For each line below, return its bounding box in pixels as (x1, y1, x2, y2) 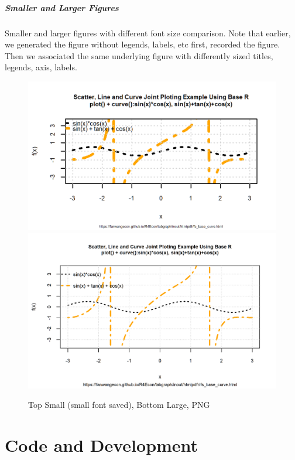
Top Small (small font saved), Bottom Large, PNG (28, 398, 210, 411)
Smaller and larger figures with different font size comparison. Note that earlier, (5, 26, 291, 39)
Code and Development (5, 433, 198, 457)
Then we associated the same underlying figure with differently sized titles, (5, 49, 273, 62)
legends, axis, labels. (5, 61, 77, 73)
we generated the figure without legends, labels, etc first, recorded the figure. (5, 38, 280, 50)
